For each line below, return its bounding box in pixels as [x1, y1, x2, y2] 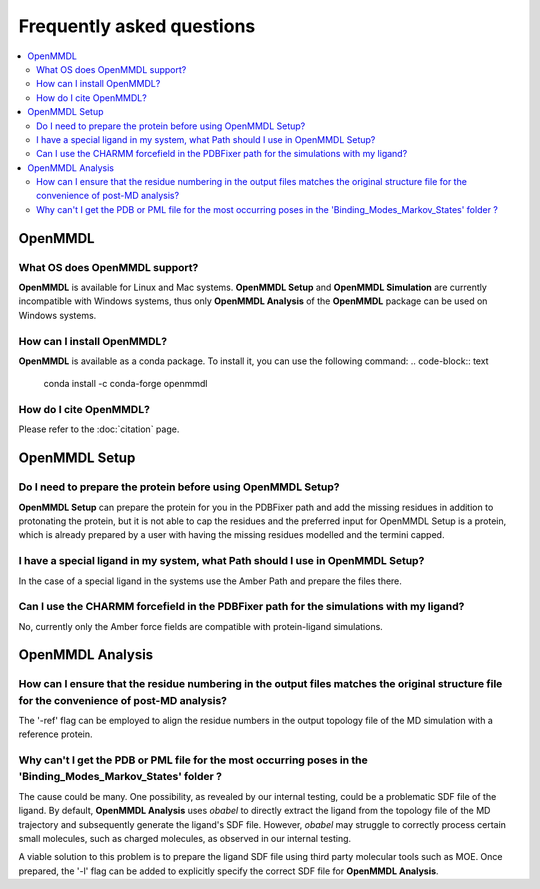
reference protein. [18, 728, 94, 740]
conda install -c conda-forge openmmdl [43, 378, 209, 390]
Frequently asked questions [18, 15, 256, 37]
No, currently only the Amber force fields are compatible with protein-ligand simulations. [18, 620, 384, 632]
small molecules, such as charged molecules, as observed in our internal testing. [18, 832, 352, 844]
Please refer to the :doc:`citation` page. [18, 423, 180, 435]
